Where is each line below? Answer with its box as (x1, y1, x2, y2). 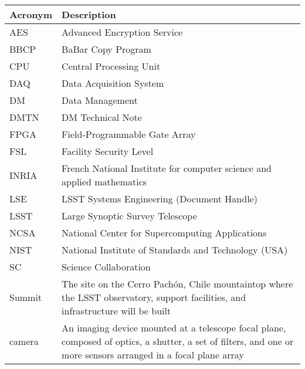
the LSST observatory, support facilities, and (62, 290, 246, 304)
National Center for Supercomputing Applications (62, 226, 267, 239)
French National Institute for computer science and (62, 161, 272, 175)
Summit (9, 290, 42, 304)
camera (9, 334, 39, 348)
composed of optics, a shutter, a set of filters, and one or (62, 334, 294, 348)
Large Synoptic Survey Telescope (62, 209, 197, 222)
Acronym (9, 8, 53, 21)
